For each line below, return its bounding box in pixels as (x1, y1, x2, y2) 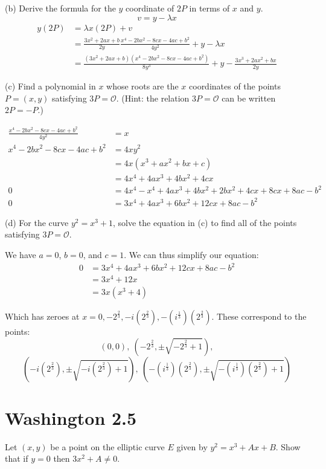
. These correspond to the (211, 310, 307, 323)
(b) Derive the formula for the (5, 2, 116, 14)
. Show (275, 440, 301, 453)
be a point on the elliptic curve (50, 440, 165, 453)
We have (5, 248, 36, 260)
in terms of (189, 2, 230, 14)
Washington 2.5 (5, 405, 137, 430)
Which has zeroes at (5, 310, 80, 323)
